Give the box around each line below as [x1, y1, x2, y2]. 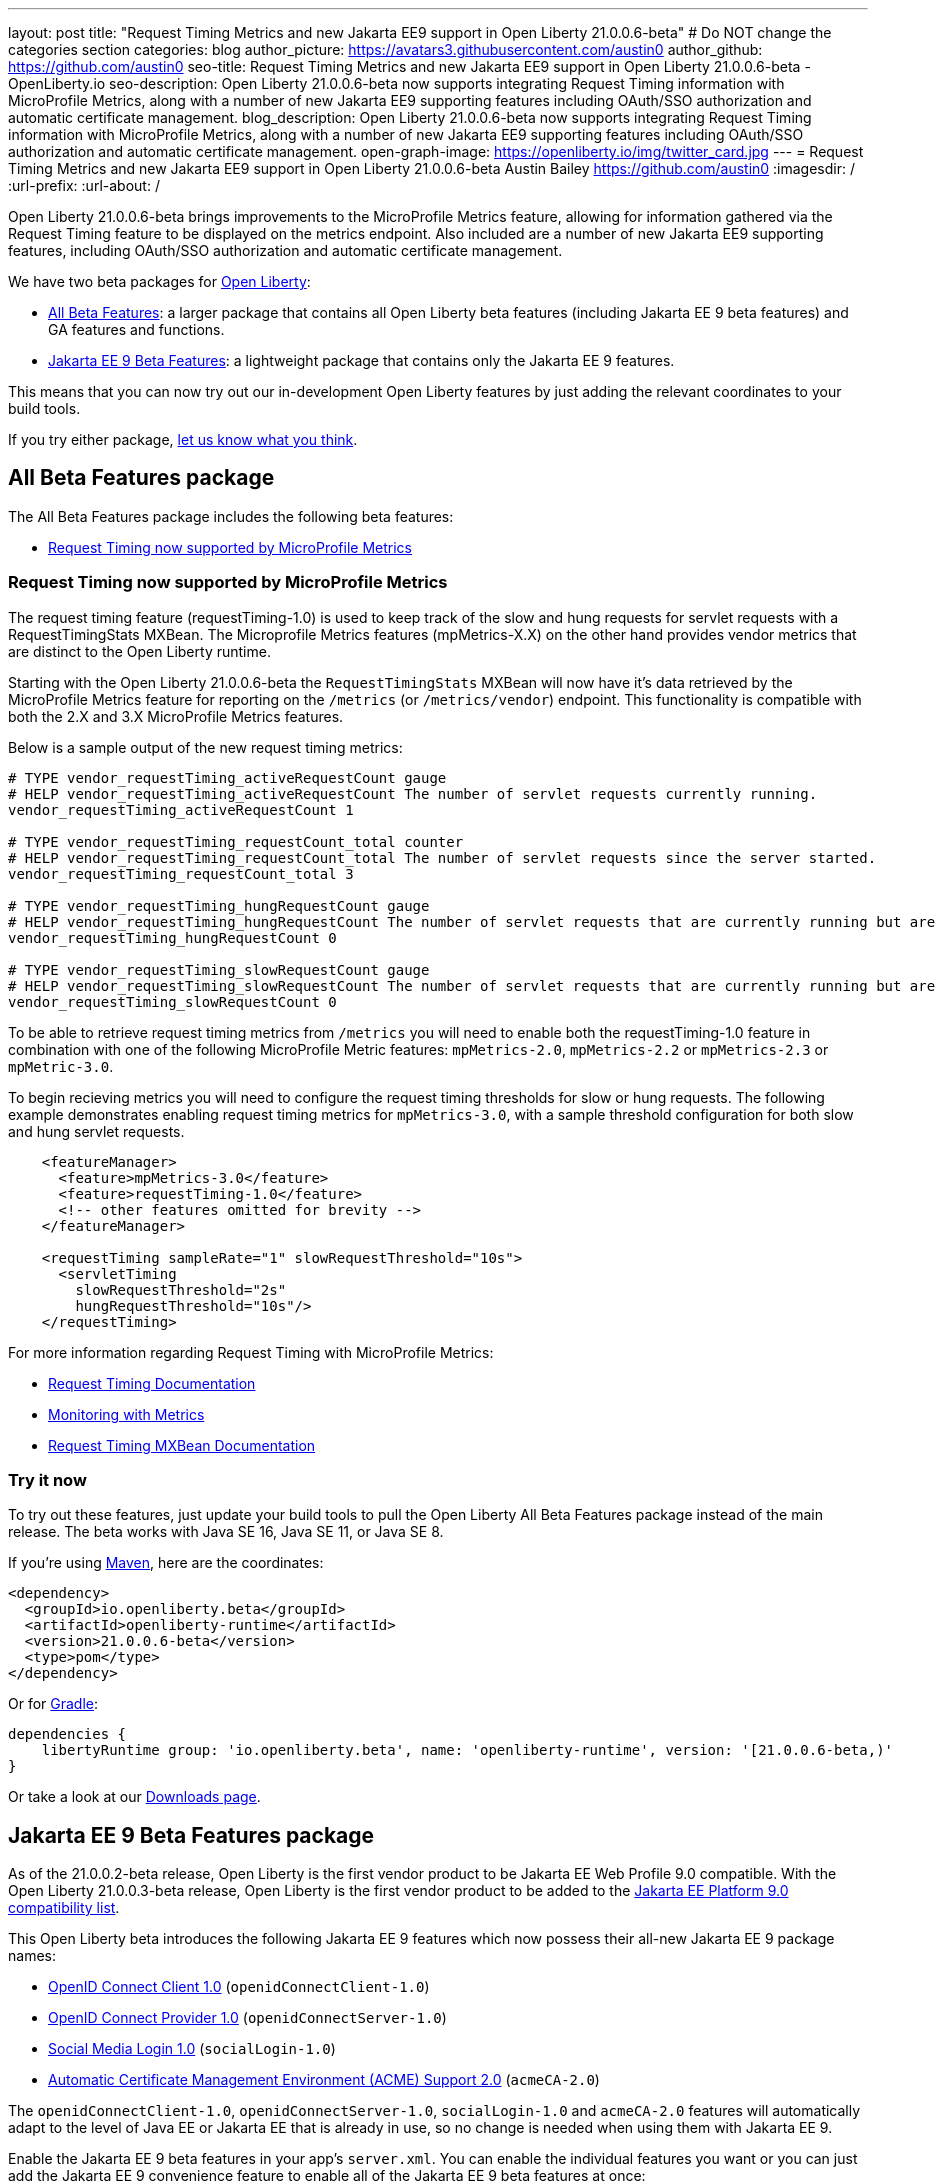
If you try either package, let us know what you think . [8, 431, 358, 448]
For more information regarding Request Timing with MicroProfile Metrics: [8, 1343, 494, 1361]
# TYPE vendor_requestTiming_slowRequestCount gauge [8, 961, 430, 978]
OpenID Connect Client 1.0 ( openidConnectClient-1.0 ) [48, 1978, 430, 1996]
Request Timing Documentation [48, 1374, 256, 1392]
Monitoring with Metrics [48, 1405, 205, 1423]
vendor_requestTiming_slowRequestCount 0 [8, 993, 337, 1010]
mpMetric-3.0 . [8, 1057, 114, 1075]
